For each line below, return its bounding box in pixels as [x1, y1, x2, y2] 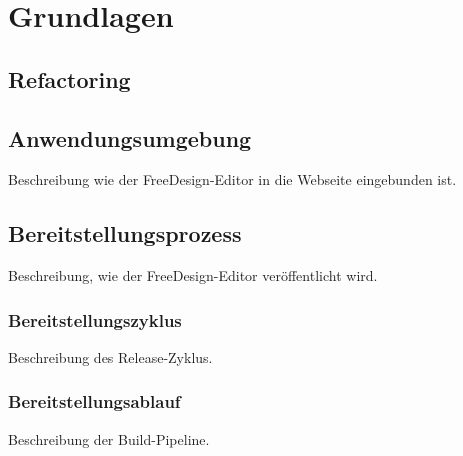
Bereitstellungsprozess [8, 218, 242, 249]
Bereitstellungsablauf [8, 389, 181, 414]
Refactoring [8, 63, 131, 94]
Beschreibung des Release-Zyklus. [8, 346, 213, 367]
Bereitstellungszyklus [8, 307, 182, 332]
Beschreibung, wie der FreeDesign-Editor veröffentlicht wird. [8, 265, 378, 286]
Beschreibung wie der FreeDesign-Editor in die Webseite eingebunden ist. [8, 169, 457, 190]
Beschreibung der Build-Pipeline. [8, 428, 210, 449]
